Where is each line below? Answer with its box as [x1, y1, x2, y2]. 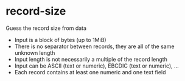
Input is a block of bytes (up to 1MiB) [14, 36, 107, 43]
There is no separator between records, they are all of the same [14, 43, 175, 50]
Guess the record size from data [5, 24, 86, 32]
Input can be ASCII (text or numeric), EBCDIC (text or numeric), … [14, 62, 179, 69]
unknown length [14, 49, 55, 56]
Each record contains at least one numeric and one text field [14, 68, 166, 76]
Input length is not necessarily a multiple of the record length [14, 55, 168, 63]
